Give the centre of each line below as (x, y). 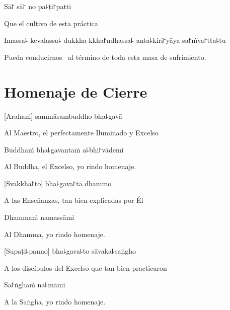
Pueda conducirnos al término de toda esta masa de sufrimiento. (105, 57)
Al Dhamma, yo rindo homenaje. (55, 234)
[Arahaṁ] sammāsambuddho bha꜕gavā (63, 115)
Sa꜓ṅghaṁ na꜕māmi (35, 285)
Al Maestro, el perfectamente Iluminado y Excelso (81, 133)
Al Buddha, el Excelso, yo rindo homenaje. (70, 166)
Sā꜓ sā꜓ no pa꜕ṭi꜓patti (38, 6)
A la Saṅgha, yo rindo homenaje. (55, 302)
